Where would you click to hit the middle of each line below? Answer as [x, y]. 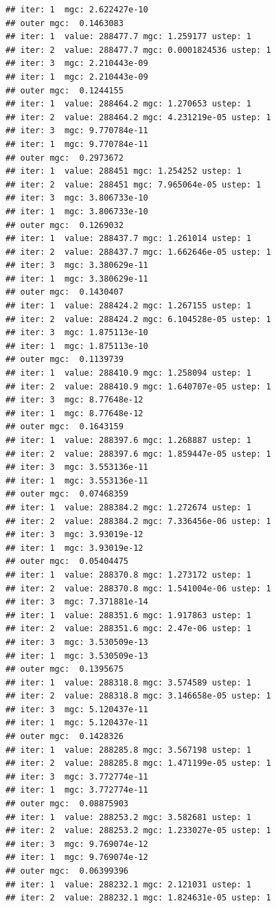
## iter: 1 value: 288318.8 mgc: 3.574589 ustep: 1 [128, 682]
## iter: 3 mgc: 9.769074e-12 [77, 844]
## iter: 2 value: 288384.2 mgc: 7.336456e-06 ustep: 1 [138, 521]
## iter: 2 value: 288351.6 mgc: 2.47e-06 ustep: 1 [128, 629]
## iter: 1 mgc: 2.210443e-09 [77, 77]
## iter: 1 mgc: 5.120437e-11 [77, 723]
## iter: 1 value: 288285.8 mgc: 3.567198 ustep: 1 [128, 750]
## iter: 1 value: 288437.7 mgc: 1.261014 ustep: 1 [128, 239]
